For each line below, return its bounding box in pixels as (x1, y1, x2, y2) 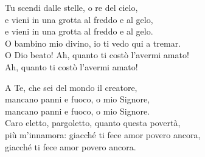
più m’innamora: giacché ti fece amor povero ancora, (5, 128, 201, 141)
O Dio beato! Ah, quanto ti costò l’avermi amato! (5, 48, 189, 61)
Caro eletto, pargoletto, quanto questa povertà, (5, 116, 181, 129)
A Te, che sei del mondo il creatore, (5, 81, 137, 93)
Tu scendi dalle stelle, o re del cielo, (5, 1, 138, 13)
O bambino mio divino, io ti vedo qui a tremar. (5, 36, 181, 49)
